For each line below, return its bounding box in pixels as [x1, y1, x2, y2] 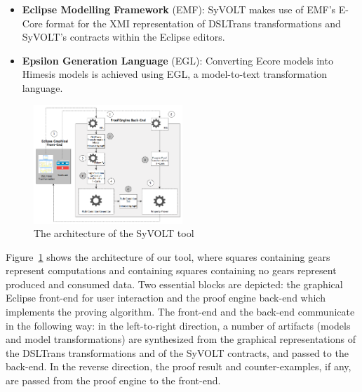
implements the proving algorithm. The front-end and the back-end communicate [6, 304, 355, 319]
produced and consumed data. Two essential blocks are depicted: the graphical [6, 276, 343, 291]
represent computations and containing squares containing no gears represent [6, 263, 337, 278]
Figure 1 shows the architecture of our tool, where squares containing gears [6, 249, 330, 264]
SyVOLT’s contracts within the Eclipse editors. [22, 29, 225, 44]
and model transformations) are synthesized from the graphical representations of [6, 332, 356, 346]
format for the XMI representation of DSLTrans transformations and [46, 15, 341, 30]
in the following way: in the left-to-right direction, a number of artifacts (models [6, 318, 351, 332]
